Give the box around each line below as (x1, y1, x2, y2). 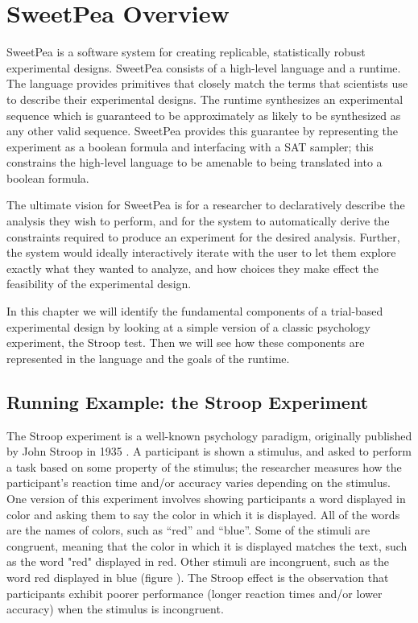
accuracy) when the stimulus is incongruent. (6, 600, 224, 617)
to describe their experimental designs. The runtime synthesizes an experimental (6, 90, 404, 107)
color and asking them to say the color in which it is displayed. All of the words (6, 505, 400, 522)
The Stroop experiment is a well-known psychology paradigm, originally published (6, 427, 412, 444)
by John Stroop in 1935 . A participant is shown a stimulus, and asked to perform (6, 443, 412, 460)
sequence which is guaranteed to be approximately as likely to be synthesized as (6, 106, 401, 123)
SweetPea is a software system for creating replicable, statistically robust (6, 43, 366, 60)
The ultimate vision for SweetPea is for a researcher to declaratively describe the (6, 196, 405, 213)
